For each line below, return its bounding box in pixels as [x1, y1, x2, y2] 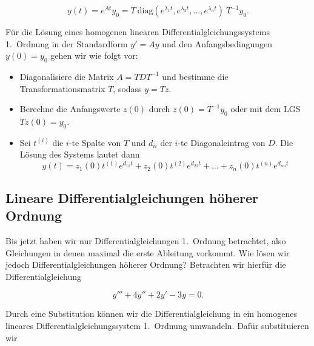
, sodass [113, 82, 142, 95]
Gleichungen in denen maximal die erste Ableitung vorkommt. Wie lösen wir [5, 246, 290, 259]
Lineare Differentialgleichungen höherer [5, 188, 258, 207]
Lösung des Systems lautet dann [19, 148, 140, 161]
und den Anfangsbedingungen [162, 37, 273, 50]
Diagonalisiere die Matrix [19, 70, 114, 82]
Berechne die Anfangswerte [19, 102, 121, 115]
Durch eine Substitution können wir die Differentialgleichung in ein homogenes [5, 307, 297, 320]
